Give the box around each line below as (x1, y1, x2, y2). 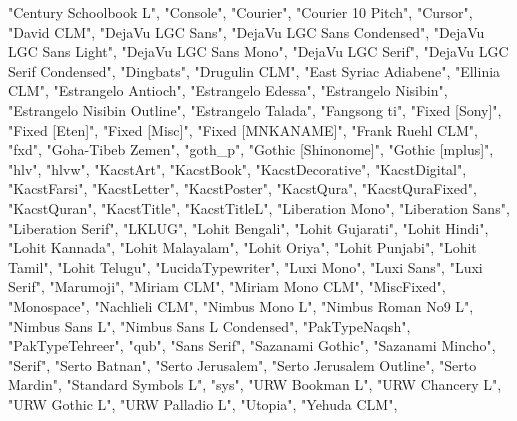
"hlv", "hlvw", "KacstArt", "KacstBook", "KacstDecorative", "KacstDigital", (8, 158, 467, 179)
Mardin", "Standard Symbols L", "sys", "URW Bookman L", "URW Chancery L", (8, 374, 502, 395)
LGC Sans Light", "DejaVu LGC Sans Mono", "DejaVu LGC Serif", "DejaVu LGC (8, 41, 509, 62)
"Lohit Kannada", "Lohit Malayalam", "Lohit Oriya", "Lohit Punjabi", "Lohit (8, 237, 477, 258)
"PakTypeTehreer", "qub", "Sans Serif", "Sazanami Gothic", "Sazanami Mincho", (8, 335, 496, 356)
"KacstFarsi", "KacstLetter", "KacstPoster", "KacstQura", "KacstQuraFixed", (8, 178, 477, 199)
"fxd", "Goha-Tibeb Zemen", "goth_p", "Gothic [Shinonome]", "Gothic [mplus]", (8, 139, 494, 160)
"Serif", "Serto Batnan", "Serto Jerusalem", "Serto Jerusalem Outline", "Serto (8, 354, 477, 375)
